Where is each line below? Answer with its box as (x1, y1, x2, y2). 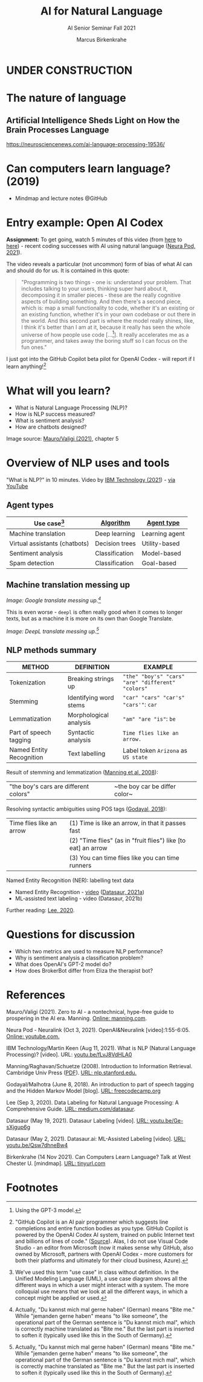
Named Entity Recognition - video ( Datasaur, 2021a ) (14, 889, 145, 896)
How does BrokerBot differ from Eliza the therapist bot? (14, 967, 153, 975)
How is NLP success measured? (14, 410, 95, 418)
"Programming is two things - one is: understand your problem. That (21, 278, 192, 285)
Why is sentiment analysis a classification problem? (14, 954, 144, 962)
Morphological (67, 711, 109, 719)
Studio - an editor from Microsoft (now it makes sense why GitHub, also (14, 1244, 193, 1251)
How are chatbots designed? (14, 423, 87, 430)
